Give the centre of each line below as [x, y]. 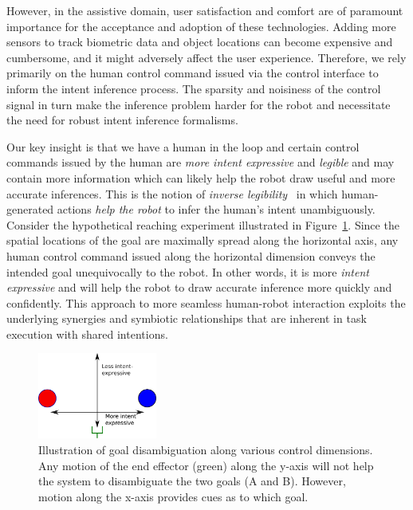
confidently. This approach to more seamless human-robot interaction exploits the [206, 302]
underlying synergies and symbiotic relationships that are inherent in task [187, 318]
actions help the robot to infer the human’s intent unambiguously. [216, 209]
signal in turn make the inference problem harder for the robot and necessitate [199, 104]
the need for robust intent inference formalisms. [122, 120]
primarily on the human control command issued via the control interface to [193, 73]
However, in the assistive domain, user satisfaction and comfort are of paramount [205, 10]
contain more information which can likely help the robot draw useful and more [201, 177]
